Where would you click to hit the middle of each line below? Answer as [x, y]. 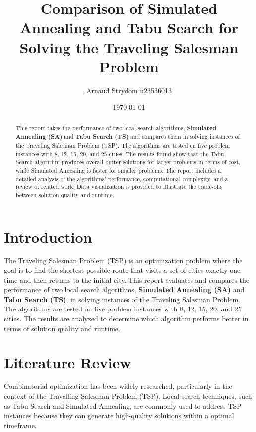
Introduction [48, 236]
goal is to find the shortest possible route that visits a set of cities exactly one [122, 270]
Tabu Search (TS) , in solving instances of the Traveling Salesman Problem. [122, 299]
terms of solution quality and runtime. [62, 328]
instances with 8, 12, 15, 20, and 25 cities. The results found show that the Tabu [120, 154]
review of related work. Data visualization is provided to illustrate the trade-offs [119, 187]
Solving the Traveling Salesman [129, 47]
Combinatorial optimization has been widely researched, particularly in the [118, 386]
